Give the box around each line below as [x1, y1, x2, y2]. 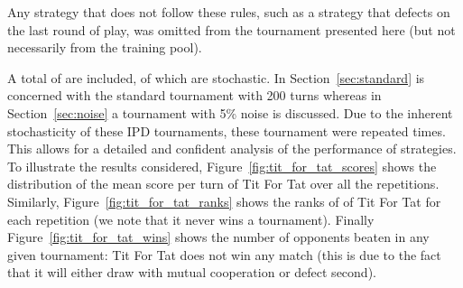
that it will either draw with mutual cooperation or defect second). [7, 263, 376, 282]
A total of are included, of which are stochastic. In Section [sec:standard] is [7, 68, 425, 87]
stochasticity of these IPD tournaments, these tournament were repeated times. [7, 121, 446, 140]
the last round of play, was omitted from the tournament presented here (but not [7, 20, 456, 39]
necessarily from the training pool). [7, 38, 202, 57]
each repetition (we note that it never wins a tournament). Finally [7, 209, 375, 228]
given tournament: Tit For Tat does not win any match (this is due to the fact [7, 245, 441, 264]
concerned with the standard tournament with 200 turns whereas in [7, 86, 382, 105]
